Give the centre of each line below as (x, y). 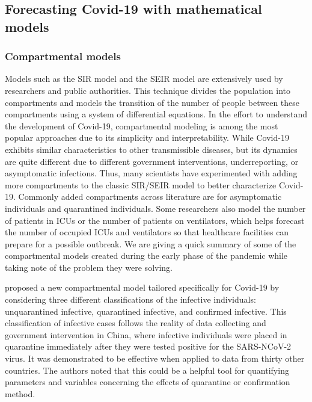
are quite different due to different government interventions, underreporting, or (152, 161)
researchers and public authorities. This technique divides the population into (148, 90)
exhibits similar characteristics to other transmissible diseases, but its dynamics (151, 149)
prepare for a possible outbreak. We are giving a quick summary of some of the (151, 243)
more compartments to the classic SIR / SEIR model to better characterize (141, 184)
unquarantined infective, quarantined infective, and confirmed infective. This (146, 311)
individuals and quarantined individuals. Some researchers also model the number (155, 208)
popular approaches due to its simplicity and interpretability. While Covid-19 (147, 138)
